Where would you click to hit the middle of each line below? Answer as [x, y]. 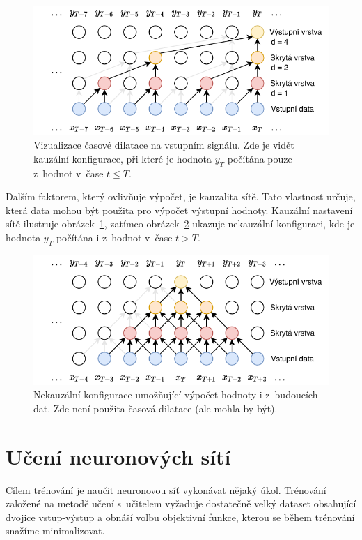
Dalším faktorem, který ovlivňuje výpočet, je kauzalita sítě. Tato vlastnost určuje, [181, 196]
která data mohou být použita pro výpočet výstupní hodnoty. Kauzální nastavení [179, 210]
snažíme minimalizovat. [55, 531]
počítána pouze [260, 158]
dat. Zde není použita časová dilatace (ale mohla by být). [156, 408]
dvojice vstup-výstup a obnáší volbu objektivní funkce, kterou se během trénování [180, 517]
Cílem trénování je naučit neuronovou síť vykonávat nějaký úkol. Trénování [166, 489]
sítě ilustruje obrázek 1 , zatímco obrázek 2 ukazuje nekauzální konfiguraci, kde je [180, 224]
